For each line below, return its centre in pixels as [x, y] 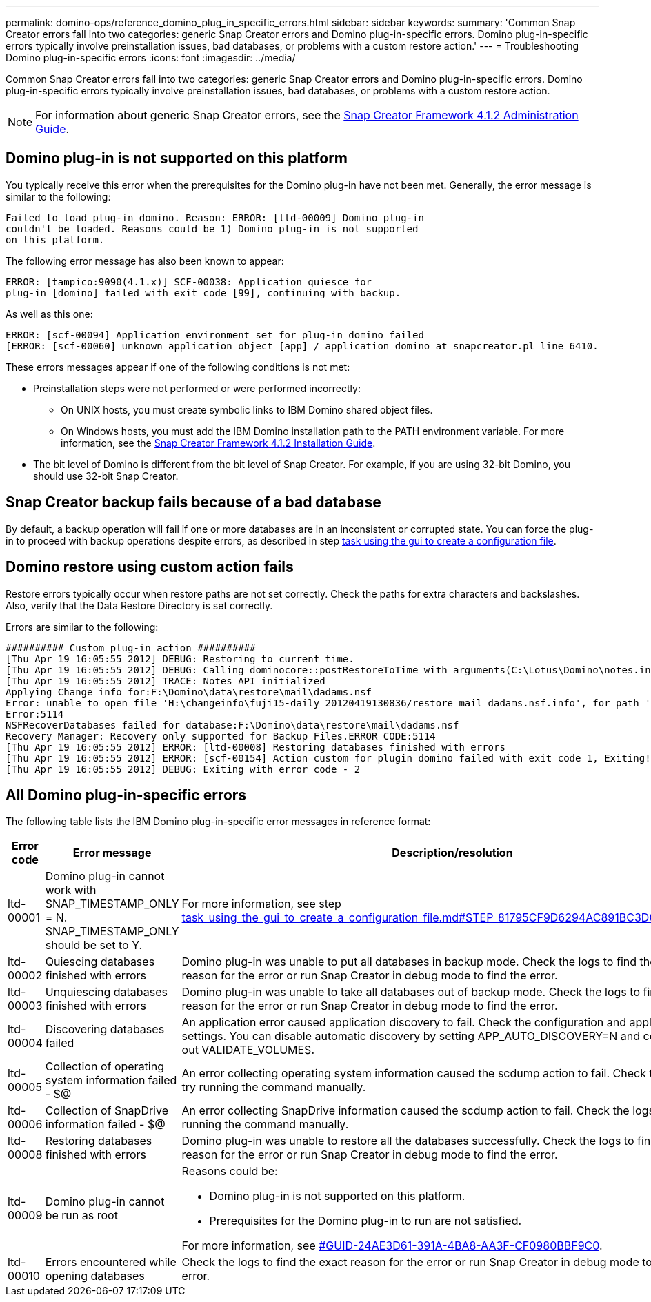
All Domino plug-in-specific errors [126, 795]
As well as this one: [49, 314]
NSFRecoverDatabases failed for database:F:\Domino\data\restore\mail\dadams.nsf [232, 725]
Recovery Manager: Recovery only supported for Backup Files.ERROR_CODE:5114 [221, 736]
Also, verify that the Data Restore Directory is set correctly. [139, 605]
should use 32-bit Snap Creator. [106, 476]
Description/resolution [452, 853]
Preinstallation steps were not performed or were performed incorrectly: [197, 388]
